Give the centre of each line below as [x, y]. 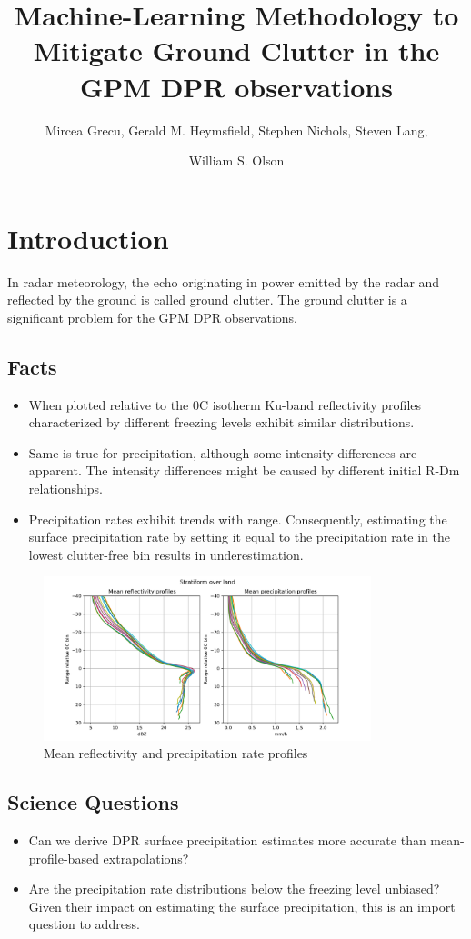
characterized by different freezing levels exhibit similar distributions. [221, 422]
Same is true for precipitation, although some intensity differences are [223, 452]
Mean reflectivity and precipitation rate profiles [176, 753]
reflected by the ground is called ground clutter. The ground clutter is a [207, 300]
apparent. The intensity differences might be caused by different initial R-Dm [244, 470]
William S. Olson [236, 160]
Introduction [88, 238]
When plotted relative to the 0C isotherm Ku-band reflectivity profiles [225, 404]
